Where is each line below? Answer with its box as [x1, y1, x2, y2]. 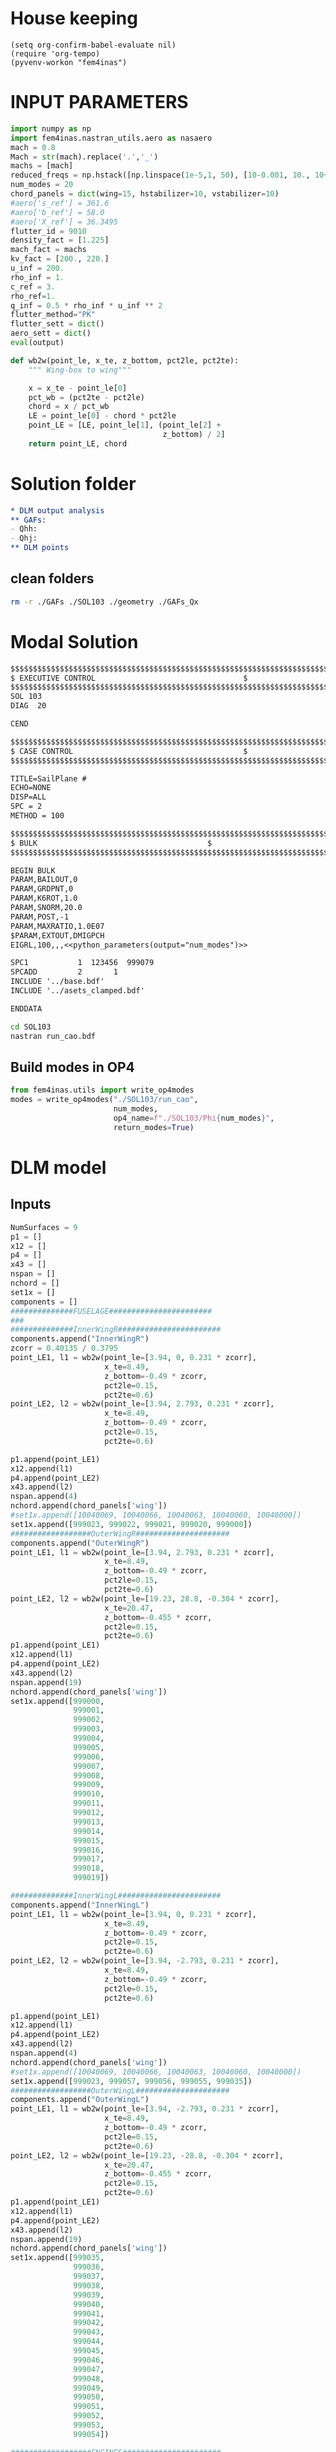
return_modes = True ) [113, 1122, 195, 1132]
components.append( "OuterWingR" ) [10, 1538, 150, 1548]
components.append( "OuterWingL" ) [10, 2095, 150, 2105]
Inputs [10, 1196, 52, 1213]
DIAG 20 [10, 701, 47, 711]
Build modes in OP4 [10, 1058, 135, 1076]
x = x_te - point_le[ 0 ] [28, 383, 128, 393]
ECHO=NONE [10, 783, 52, 793]
